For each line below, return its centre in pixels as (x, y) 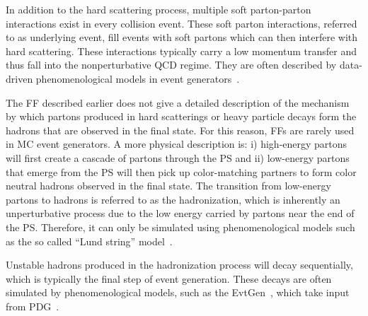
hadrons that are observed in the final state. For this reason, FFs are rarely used (180, 130)
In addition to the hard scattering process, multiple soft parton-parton (159, 9)
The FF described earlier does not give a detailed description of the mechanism (178, 102)
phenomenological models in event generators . (138, 78)
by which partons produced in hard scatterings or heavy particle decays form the (181, 116)
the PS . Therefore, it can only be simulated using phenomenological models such (180, 227)
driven (19, 78)
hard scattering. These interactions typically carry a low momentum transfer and (182, 51)
